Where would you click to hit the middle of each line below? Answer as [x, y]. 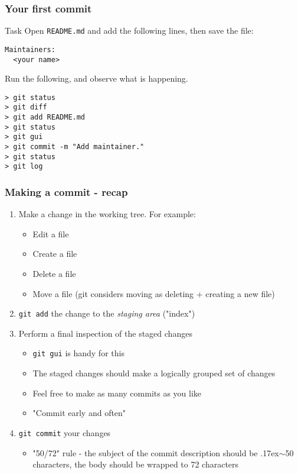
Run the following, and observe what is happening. [96, 78]
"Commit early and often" [79, 413]
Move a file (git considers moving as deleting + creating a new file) [154, 293]
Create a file [55, 254]
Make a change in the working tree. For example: [107, 214]
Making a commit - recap [66, 191]
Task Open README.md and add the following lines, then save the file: [129, 30]
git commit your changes [65, 432]
